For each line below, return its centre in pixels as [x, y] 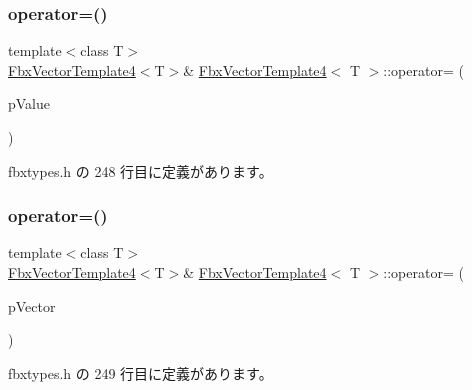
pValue [29, 103]
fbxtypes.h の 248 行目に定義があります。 [140, 170]
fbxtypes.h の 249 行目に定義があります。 [140, 372]
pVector [32, 305]
